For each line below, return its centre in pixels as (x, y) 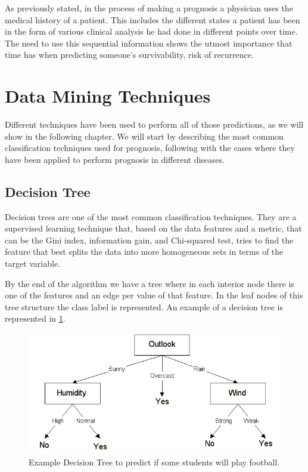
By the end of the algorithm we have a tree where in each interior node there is (150, 283)
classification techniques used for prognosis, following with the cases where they (150, 148)
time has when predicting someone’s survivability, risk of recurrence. (129, 55)
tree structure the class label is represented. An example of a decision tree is (144, 306)
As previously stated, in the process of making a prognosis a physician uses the (149, 8)
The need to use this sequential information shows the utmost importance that (149, 43)
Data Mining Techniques (108, 96)
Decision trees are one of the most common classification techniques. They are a (151, 216)
